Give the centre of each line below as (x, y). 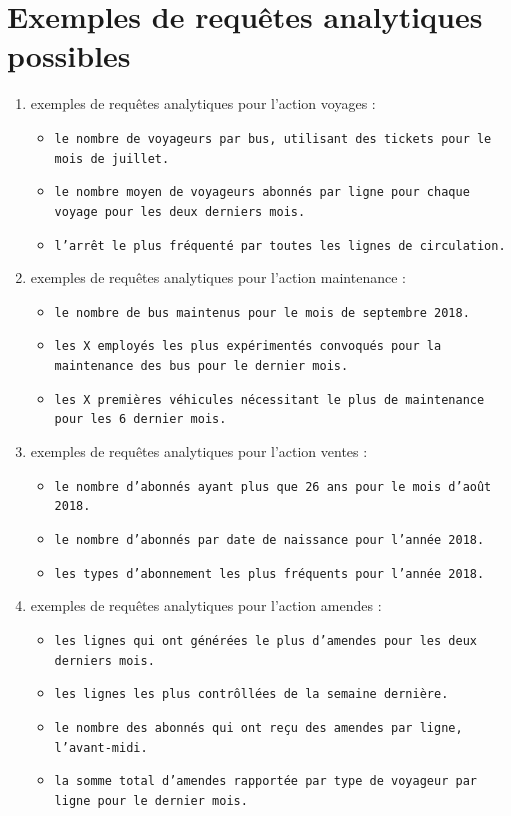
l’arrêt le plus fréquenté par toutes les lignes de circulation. (280, 245)
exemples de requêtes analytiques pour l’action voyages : (203, 103)
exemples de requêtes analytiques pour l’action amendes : (206, 605)
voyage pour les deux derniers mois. (180, 211)
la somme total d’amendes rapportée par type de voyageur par (265, 781)
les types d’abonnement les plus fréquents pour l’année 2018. (269, 573)
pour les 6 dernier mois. (140, 419)
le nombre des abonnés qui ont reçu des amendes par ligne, (258, 727)
